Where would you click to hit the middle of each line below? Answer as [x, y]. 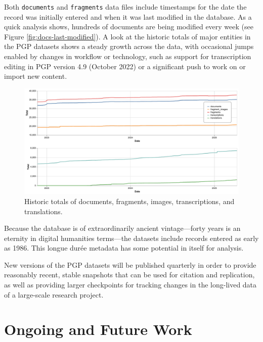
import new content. [36, 76]
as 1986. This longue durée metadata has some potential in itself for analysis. [124, 248]
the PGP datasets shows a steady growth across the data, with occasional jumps [129, 46]
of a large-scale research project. [54, 294]
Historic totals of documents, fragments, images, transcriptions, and [129, 201]
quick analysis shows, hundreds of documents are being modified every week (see [129, 27]
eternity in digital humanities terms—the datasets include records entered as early [131, 238]
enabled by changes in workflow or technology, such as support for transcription [128, 56]
